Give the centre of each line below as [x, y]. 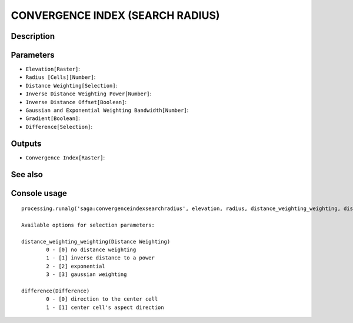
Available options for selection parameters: [88, 225]
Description [33, 36]
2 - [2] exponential [76, 266]
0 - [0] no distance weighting [91, 250]
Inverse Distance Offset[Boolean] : [76, 102]
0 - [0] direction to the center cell [102, 299]
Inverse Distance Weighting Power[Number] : [89, 94]
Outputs [26, 143]
